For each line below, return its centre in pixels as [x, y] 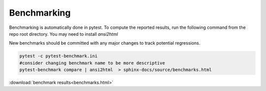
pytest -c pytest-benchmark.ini [59, 56]
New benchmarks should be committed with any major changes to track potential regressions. [105, 43]
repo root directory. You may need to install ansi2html [64, 34]
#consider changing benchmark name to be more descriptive [92, 63]
